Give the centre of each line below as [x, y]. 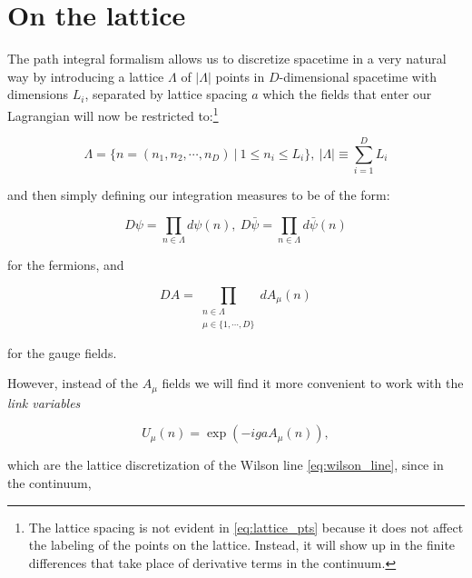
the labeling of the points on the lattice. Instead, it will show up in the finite [242, 545]
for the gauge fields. [62, 352]
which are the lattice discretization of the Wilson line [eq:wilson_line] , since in [226, 465]
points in [240, 76]
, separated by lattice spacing [166, 94]
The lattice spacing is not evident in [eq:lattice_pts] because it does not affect [246, 527]
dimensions [38, 94]
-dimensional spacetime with [358, 76]
